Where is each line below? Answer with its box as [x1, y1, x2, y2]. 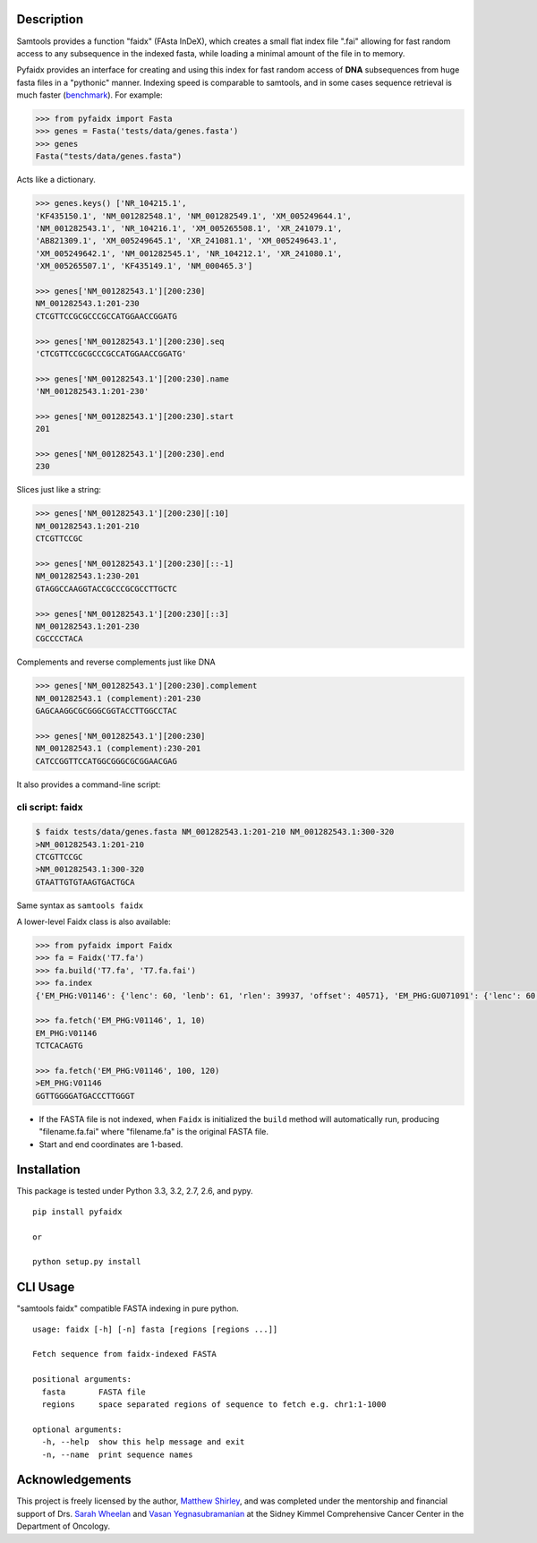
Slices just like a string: [16, 484, 102, 495]
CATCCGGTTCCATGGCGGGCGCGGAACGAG [35, 756, 178, 766]
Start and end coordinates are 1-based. [38, 1138, 183, 1150]
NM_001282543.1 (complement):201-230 [35, 693, 201, 703]
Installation [16, 1162, 81, 1178]
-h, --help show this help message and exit [41, 1437, 245, 1447]
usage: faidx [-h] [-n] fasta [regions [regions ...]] [32, 1324, 278, 1334]
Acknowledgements [16, 1472, 132, 1487]
